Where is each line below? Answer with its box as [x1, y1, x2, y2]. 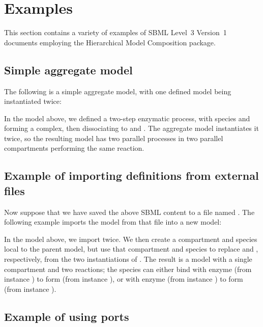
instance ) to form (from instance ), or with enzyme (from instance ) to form [4, 274, 243, 284]
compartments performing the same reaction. [4, 143, 144, 153]
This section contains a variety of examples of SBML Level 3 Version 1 [4, 27, 227, 38]
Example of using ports [4, 308, 129, 324]
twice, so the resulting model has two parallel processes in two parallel [4, 132, 223, 143]
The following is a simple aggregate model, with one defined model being [4, 86, 231, 96]
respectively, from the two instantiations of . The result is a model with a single [4, 254, 252, 264]
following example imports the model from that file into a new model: [4, 216, 222, 227]
